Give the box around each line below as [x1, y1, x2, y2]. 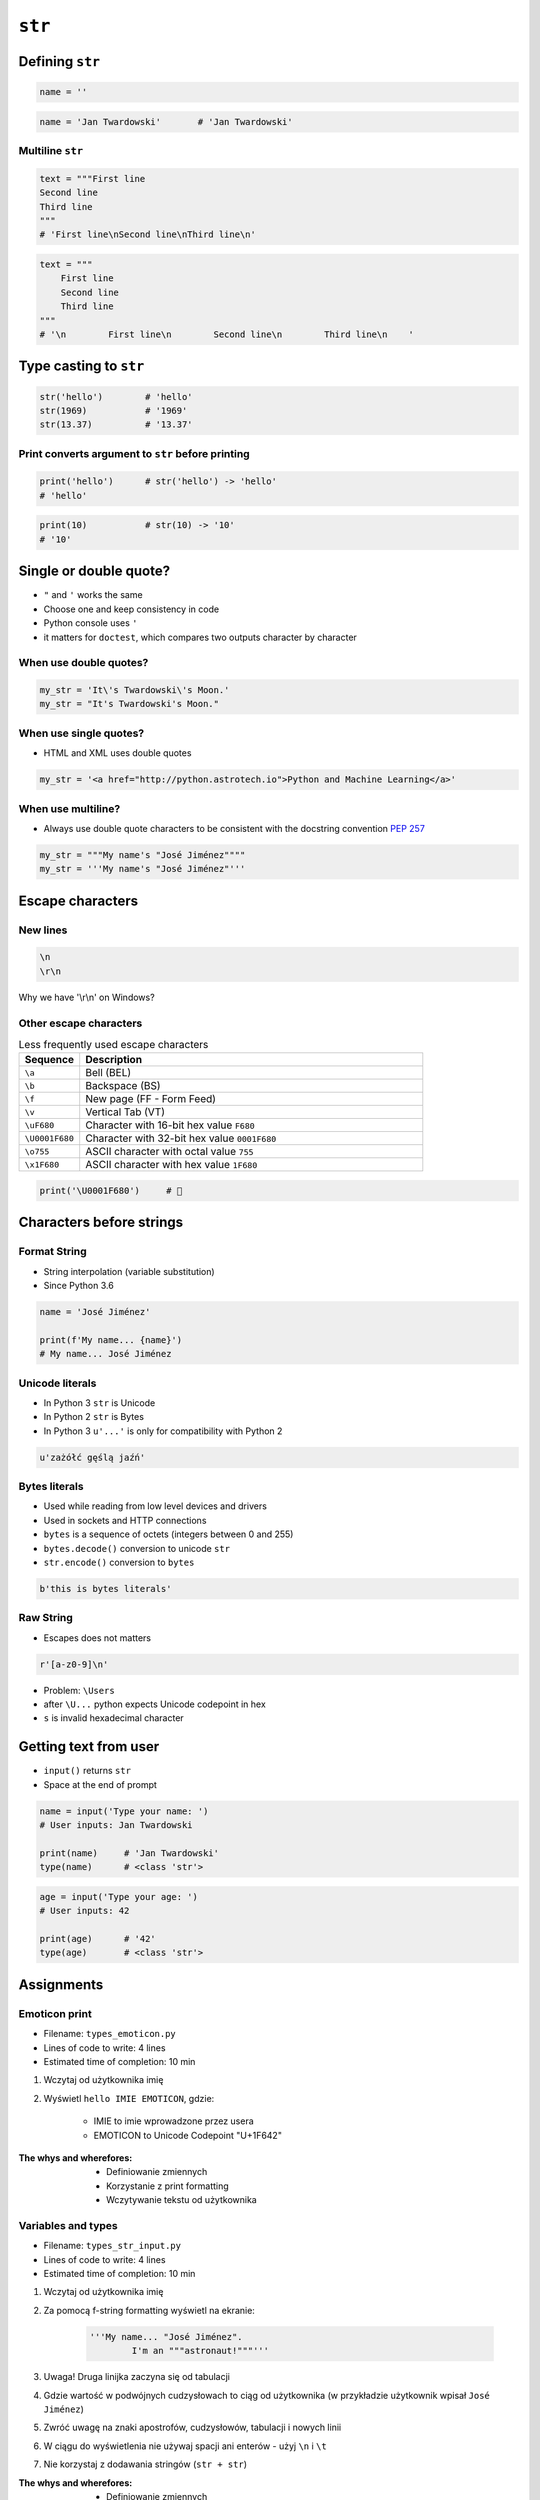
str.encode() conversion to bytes [43, 1556, 195, 1569]
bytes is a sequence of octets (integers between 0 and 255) [43, 1528, 294, 1540]
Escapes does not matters [43, 1631, 152, 1644]
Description [85, 1053, 143, 1067]
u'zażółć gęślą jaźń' [39, 1451, 146, 1463]
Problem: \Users [43, 1684, 115, 1696]
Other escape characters [18, 1016, 143, 1030]
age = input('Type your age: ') [39, 1891, 199, 1902]
